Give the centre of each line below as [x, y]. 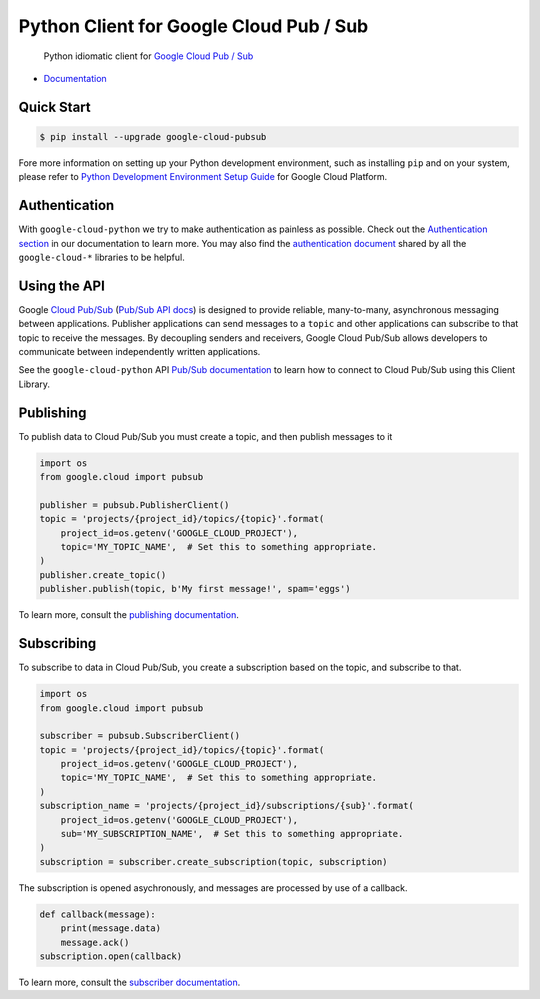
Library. [34, 384]
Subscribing [57, 643]
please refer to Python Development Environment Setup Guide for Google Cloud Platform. [203, 177]
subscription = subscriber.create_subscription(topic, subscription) [213, 861]
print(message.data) [111, 928]
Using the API [61, 285]
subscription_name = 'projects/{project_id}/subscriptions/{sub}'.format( [227, 806]
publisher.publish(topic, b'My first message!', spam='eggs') [195, 589]
